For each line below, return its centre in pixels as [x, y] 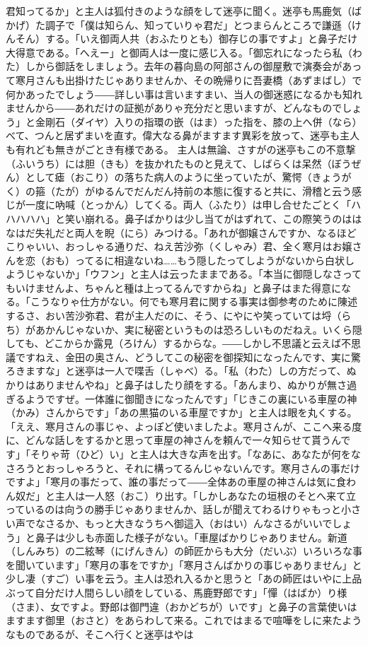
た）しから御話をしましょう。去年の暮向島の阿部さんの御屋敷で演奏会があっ [184, 66]
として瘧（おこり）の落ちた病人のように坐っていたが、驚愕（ [168, 177]
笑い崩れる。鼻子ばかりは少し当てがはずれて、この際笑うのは [208, 218]
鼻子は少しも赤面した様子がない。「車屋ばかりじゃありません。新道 [191, 537]
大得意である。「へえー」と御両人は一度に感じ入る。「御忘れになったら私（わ [184, 52]
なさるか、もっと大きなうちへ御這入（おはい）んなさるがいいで [184, 523]
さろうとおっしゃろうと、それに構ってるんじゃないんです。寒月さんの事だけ [183, 468]
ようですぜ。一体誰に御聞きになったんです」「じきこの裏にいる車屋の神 [191, 398]
